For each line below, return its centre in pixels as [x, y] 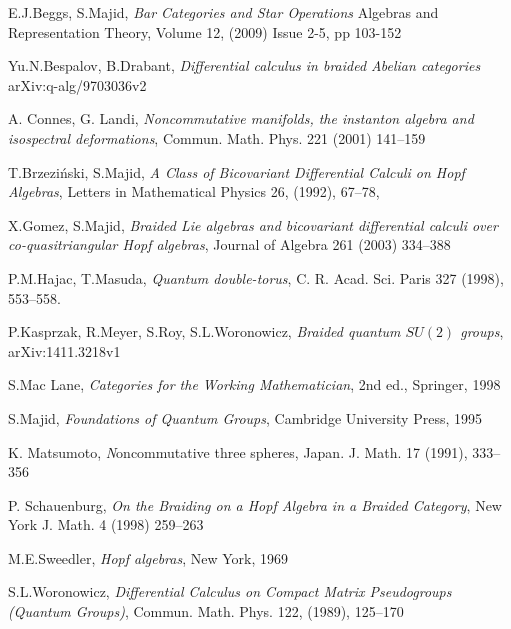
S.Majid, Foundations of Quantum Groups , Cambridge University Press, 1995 [245, 417]
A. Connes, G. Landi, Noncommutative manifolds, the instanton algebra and [241, 118]
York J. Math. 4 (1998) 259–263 [106, 524]
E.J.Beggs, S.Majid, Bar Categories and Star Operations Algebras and [223, 12]
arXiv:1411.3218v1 [64, 350]
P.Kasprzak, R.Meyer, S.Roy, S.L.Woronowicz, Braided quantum [204, 331]
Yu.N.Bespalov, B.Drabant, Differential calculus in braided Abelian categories [244, 65]
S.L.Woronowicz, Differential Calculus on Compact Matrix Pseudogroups [230, 591]
